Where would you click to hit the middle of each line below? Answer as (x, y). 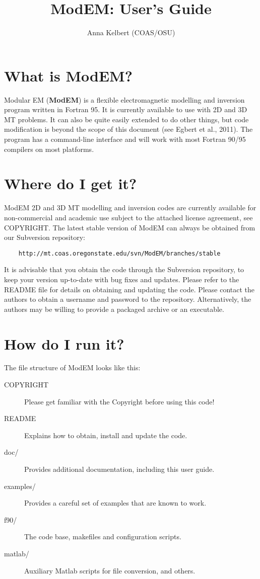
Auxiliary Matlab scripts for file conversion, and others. (110, 570)
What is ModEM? (68, 75)
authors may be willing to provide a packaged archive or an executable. (114, 309)
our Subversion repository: (45, 237)
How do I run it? (64, 343)
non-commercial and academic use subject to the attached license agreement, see (128, 217)
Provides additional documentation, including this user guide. (119, 469)
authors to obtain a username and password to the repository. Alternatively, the (128, 299)
